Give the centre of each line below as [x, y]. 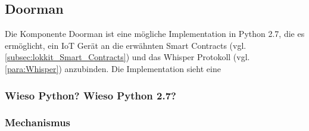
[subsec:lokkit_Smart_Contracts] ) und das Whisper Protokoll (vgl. [127, 57]
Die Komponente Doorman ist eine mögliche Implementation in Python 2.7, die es [155, 34]
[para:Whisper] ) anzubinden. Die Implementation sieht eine [113, 68]
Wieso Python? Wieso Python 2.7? [90, 95]
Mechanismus [38, 122]
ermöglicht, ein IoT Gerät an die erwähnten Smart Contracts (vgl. [126, 45]
